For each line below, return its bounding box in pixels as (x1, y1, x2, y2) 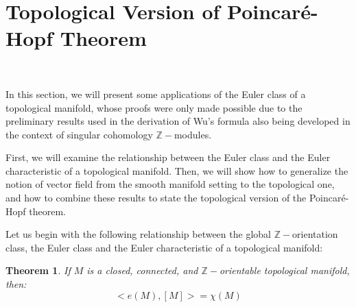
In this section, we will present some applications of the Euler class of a (5, 86, 306, 101)
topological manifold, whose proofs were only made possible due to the (5, 100, 302, 114)
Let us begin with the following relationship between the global (5, 227, 271, 241)
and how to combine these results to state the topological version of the (5, 191, 307, 205)
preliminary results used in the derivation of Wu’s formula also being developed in (5, 114, 351, 128)
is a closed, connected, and (86, 263, 198, 278)
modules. (174, 127, 212, 141)
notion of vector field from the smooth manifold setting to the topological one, (5, 177, 335, 191)
